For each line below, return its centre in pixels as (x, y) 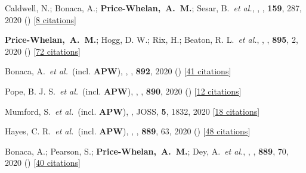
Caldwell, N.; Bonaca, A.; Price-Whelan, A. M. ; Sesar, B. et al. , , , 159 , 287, (153, 8)
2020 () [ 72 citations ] (43, 51)
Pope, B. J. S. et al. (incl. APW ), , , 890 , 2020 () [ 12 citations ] (123, 91)
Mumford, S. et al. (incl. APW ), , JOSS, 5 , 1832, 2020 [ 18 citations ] (132, 111)
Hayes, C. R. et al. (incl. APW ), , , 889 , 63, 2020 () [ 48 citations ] (128, 131)
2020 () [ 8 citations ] (41, 19)
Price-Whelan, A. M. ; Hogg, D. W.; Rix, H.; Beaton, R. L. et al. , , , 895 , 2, (152, 40)
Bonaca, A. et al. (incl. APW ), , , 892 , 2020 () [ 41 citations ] (118, 71)
